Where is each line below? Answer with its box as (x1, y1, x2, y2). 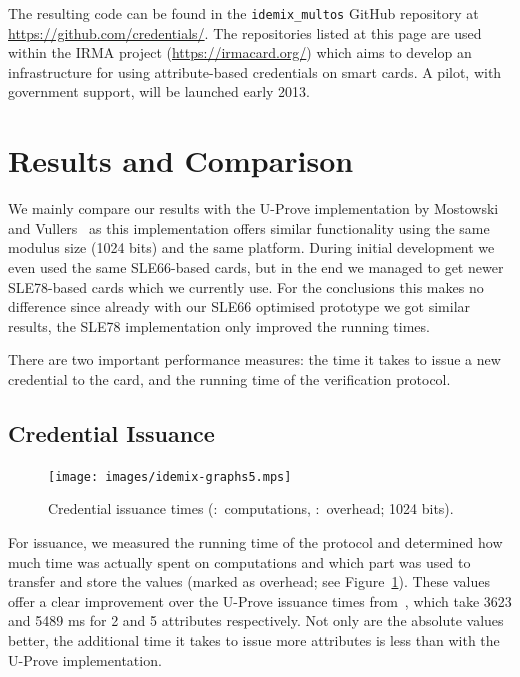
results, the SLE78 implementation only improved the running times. (8, 315, 430, 336)
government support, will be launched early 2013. (8, 81, 310, 102)
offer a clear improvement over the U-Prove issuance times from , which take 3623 (8, 590, 512, 611)
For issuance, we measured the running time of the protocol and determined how (8, 531, 503, 552)
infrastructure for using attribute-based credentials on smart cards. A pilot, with (8, 61, 502, 82)
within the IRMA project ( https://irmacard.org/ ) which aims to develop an (8, 42, 472, 63)
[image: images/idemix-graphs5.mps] (48, 469, 292, 484)
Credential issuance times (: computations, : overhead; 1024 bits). (48, 498, 454, 519)
